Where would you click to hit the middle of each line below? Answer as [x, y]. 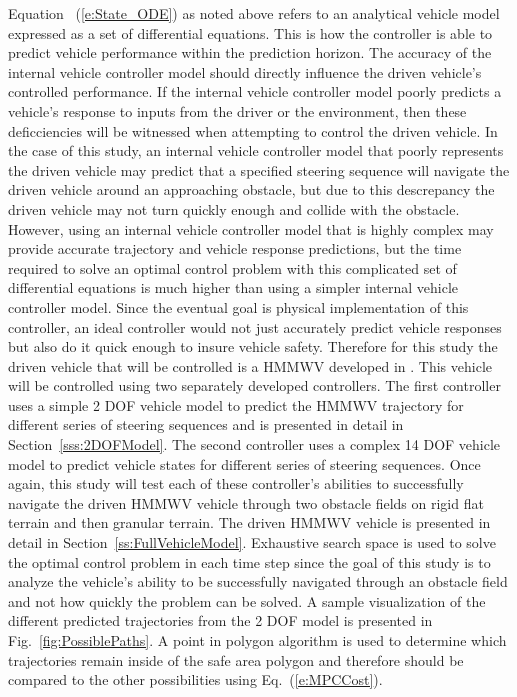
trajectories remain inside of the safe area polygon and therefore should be [236, 659]
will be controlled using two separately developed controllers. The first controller [254, 385]
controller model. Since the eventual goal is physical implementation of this [238, 306]
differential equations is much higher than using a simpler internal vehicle [233, 287]
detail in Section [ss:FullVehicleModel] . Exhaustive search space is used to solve [252, 542]
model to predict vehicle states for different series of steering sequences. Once [244, 463]
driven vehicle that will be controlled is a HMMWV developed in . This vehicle [250, 365]
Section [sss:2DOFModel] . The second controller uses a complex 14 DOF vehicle [254, 444]
